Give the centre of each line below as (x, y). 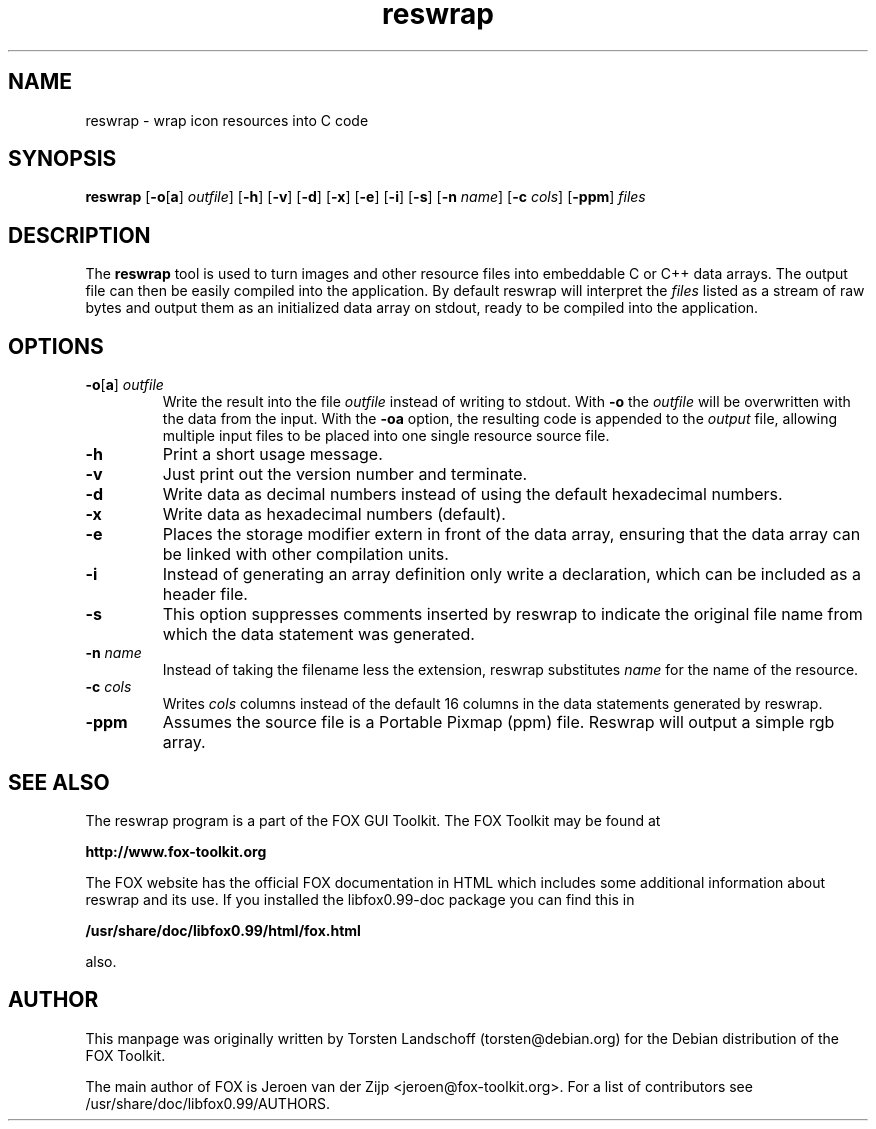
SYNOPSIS (62, 159)
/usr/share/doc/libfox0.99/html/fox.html (223, 930)
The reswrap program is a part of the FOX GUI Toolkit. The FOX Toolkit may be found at (373, 820)
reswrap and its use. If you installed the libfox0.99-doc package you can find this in (360, 899)
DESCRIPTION (79, 235)
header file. (205, 594)
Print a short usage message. (272, 454)
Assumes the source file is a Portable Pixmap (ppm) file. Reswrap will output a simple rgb (498, 722)
